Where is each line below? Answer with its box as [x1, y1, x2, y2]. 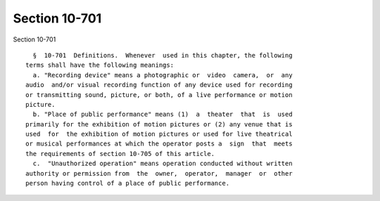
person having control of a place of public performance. [25, 179, 230, 188]
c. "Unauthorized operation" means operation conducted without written [32, 160, 293, 168]
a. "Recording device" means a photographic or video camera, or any [32, 71, 293, 79]
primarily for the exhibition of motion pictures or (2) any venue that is [25, 120, 293, 128]
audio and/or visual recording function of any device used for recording [25, 81, 293, 89]
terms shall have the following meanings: [25, 61, 175, 70]
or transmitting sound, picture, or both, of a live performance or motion [25, 91, 293, 98]
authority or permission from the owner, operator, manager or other [25, 169, 293, 177]
